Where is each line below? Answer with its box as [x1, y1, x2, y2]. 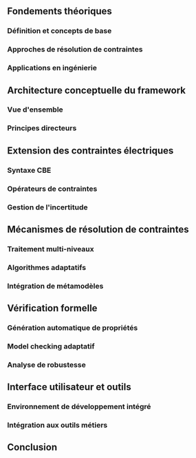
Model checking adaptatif [7, 341, 95, 351]
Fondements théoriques [7, 6, 112, 17]
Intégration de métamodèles [7, 281, 104, 291]
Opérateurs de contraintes [7, 184, 98, 194]
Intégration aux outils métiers [7, 420, 108, 430]
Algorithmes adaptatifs [7, 262, 87, 272]
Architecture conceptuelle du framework [7, 84, 186, 96]
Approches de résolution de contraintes [7, 45, 143, 54]
